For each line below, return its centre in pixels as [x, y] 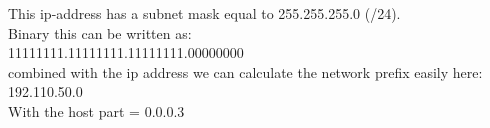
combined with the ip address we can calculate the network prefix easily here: [245, 71]
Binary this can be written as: [100, 32]
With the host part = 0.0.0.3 [96, 110]
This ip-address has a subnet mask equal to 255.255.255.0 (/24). [204, 13]
